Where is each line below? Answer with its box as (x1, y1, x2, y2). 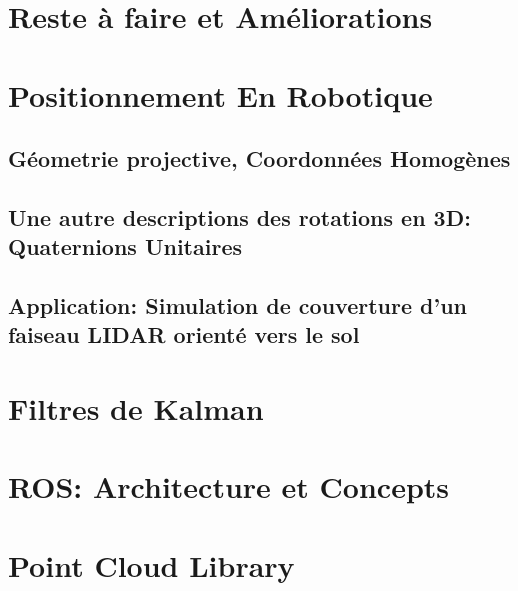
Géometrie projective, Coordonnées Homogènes (8, 143, 511, 174)
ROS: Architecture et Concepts (8, 466, 450, 507)
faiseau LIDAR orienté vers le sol (8, 319, 360, 350)
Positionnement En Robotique (8, 74, 433, 115)
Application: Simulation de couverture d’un (8, 290, 467, 321)
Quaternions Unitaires (8, 231, 242, 262)
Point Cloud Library (8, 544, 295, 585)
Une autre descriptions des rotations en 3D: (8, 201, 471, 232)
